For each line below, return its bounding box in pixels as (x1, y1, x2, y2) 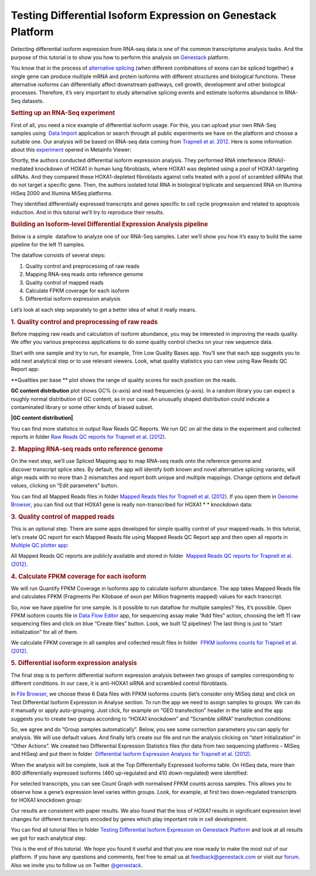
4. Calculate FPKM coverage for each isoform (11, 572, 146, 580)
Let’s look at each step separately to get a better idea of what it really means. (11, 306, 197, 313)
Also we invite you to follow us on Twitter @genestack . (11, 861, 143, 868)
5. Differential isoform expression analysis (11, 659, 138, 667)
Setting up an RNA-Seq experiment (11, 109, 115, 117)
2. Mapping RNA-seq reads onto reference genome (11, 445, 163, 453)
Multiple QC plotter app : (11, 541, 69, 548)
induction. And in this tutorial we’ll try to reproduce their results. (11, 209, 164, 216)
